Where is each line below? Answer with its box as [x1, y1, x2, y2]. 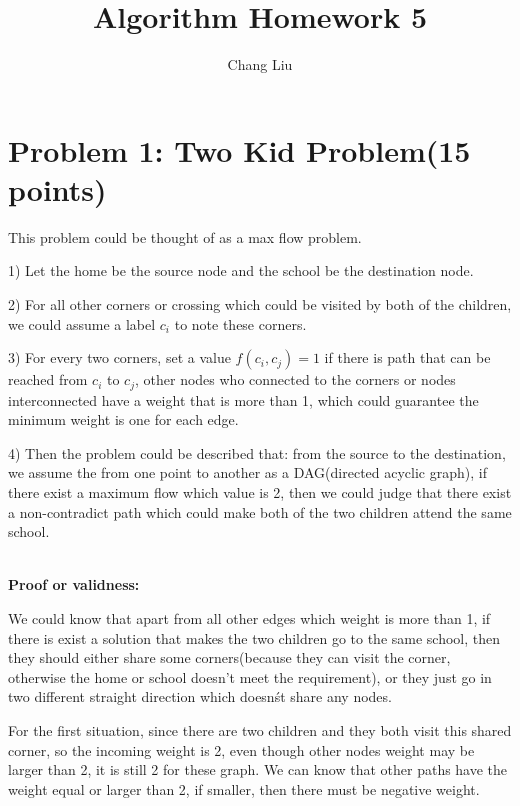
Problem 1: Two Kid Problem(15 [8, 129, 471, 170]
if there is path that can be [324, 347, 491, 368]
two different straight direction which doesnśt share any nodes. [8, 686, 392, 707]
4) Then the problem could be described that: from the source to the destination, [8, 442, 506, 463]
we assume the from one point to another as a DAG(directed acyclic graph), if [8, 462, 487, 483]
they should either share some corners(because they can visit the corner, [8, 647, 451, 668]
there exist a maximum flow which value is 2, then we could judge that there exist [8, 482, 512, 503]
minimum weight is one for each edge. [8, 409, 239, 430]
